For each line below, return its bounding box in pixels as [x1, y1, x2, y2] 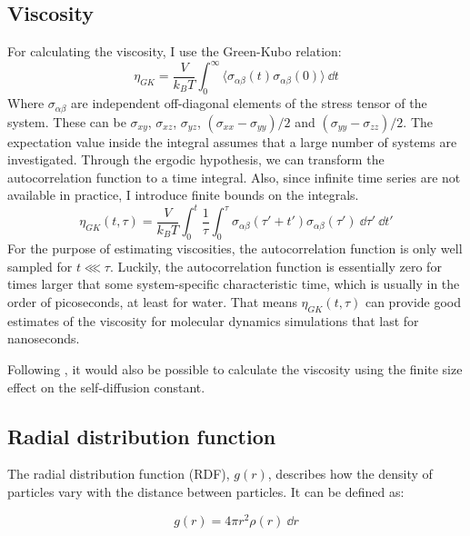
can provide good [365, 293, 461, 311]
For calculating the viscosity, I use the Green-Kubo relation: [7, 42, 342, 61]
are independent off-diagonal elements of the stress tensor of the [71, 94, 427, 113]
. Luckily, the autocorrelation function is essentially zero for [109, 256, 442, 275]
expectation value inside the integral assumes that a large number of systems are [7, 132, 457, 151]
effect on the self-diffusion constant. [7, 377, 205, 396]
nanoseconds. [7, 329, 80, 348]
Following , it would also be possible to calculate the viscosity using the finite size [7, 359, 463, 378]
